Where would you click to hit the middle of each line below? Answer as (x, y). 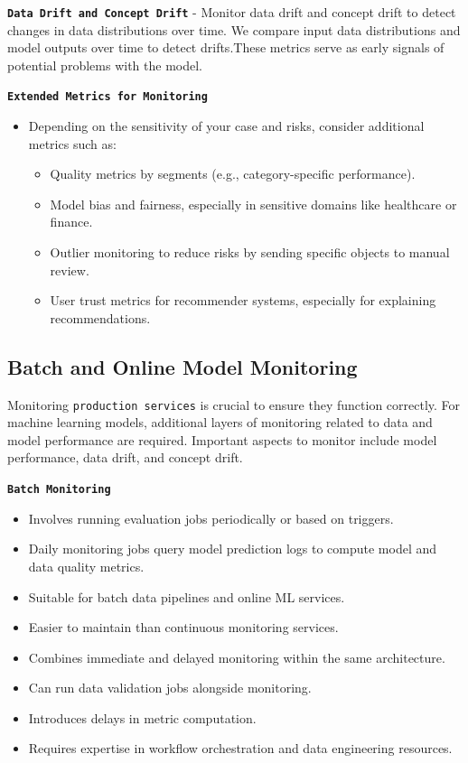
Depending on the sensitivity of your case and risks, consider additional (226, 126)
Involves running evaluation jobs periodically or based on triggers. (211, 518)
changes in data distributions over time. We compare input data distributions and (234, 29)
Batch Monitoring (59, 490)
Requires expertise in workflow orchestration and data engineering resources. (240, 748)
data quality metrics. (86, 566)
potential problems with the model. (105, 65)
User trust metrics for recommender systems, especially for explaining (243, 300)
